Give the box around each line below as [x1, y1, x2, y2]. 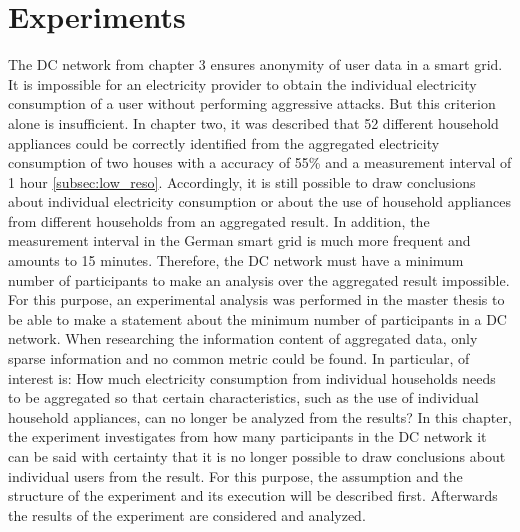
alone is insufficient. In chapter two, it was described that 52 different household [8, 112, 499, 133]
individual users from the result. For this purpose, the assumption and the [8, 465, 463, 486]
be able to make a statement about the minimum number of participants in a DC [8, 308, 507, 329]
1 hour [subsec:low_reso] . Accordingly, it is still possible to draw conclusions [8, 171, 476, 192]
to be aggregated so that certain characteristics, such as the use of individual [8, 387, 479, 408]
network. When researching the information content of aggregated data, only [8, 328, 478, 349]
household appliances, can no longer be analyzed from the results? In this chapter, [8, 406, 512, 427]
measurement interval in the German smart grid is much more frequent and [8, 230, 471, 251]
